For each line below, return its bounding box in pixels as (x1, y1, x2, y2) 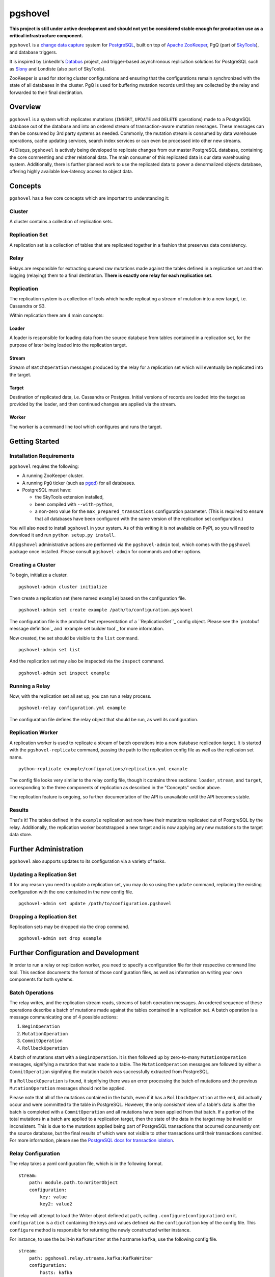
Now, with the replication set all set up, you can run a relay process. (9, 693, 152, 699)
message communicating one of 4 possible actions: (9, 1014, 118, 1020)
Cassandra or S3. (9, 303, 46, 309)
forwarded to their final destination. (9, 89, 84, 96)
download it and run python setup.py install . (9, 532, 116, 538)
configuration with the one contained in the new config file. (9, 889, 133, 895)
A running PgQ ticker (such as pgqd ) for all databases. (22, 480, 135, 486)
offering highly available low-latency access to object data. (9, 169, 133, 175)
